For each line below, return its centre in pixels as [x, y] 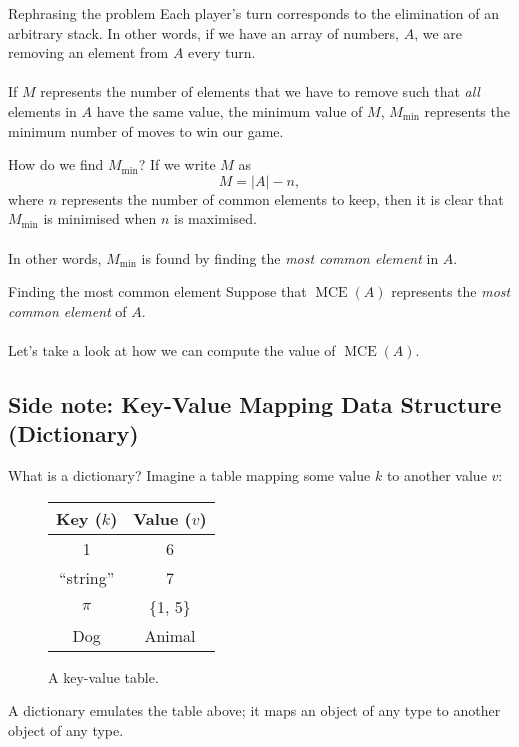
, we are [438, 32]
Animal [170, 635]
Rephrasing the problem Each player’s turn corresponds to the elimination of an [253, 13]
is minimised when [100, 218]
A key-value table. [103, 676]
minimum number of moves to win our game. [146, 130]
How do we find [56, 164]
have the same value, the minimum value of [229, 110]
